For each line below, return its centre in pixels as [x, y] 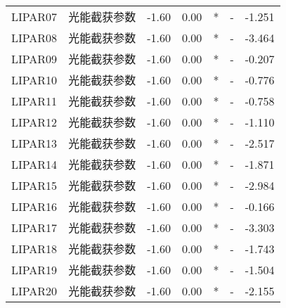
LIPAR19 [34, 269]
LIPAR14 [34, 164]
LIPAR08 [34, 37]
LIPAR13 [34, 143]
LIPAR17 [34, 227]
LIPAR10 [34, 79]
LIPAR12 [34, 122]
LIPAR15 [34, 185]
